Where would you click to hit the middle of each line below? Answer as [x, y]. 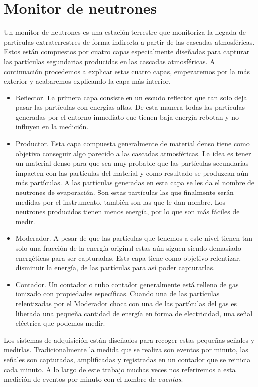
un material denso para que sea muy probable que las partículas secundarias [132, 163]
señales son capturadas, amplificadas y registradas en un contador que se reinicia [127, 359]
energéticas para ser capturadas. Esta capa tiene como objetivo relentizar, [128, 257]
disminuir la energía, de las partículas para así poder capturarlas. [115, 267]
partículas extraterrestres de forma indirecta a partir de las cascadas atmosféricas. [129, 42]
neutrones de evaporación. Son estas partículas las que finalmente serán [125, 192]
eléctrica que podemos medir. [60, 323]
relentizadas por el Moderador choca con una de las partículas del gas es [126, 303]
